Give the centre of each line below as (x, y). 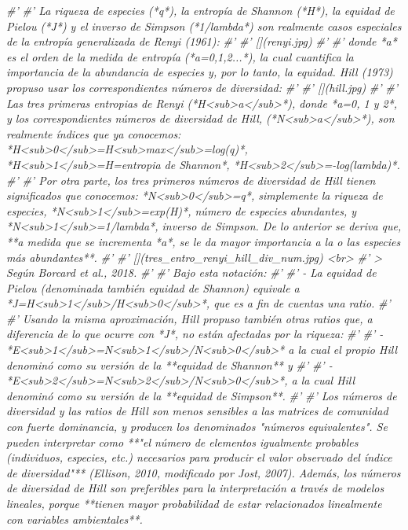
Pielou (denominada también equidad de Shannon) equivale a (153, 287)
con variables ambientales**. (75, 519)
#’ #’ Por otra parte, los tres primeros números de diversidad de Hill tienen (191, 180)
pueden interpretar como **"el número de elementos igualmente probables (182, 442)
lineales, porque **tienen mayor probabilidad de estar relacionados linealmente (194, 503)
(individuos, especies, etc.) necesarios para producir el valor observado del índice (199, 457)
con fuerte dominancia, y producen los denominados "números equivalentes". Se (197, 427)
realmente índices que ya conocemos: (94, 133)
